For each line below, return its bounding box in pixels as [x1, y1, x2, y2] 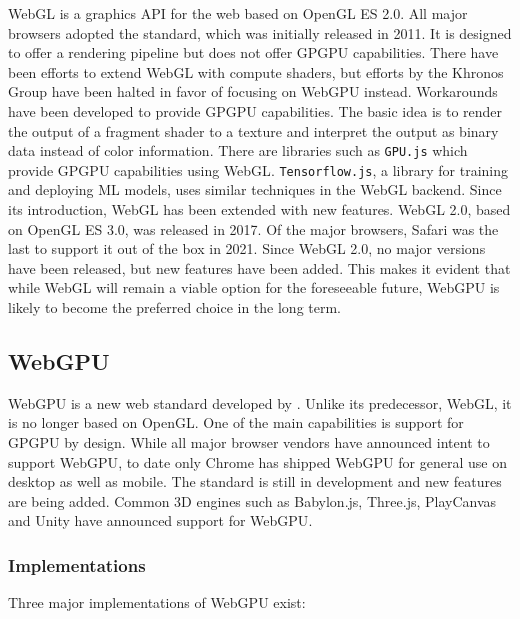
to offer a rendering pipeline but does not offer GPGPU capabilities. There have [8, 42, 499, 63]
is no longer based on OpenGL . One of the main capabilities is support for [8, 412, 464, 433]
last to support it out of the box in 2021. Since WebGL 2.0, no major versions [8, 238, 486, 259]
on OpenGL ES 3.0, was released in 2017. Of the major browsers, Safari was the [8, 218, 499, 239]
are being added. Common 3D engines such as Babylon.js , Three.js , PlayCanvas [8, 490, 497, 511]
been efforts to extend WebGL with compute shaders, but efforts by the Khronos [8, 61, 504, 82]
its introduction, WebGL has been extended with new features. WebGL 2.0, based [8, 199, 511, 220]
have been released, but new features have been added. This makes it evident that [8, 257, 511, 278]
